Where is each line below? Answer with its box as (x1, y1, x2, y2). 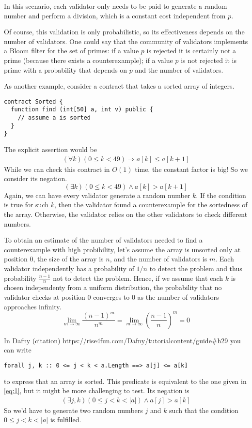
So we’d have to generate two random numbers (4, 405, 143, 415)
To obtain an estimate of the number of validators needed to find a (4, 235, 203, 245)
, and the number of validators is (110, 254, 207, 264)
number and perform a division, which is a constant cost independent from (4, 10, 226, 20)
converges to (93, 292, 130, 302)
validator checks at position (4, 292, 85, 302)
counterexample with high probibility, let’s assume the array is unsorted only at (4, 244, 241, 254)
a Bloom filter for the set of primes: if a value (4, 46, 139, 56)
